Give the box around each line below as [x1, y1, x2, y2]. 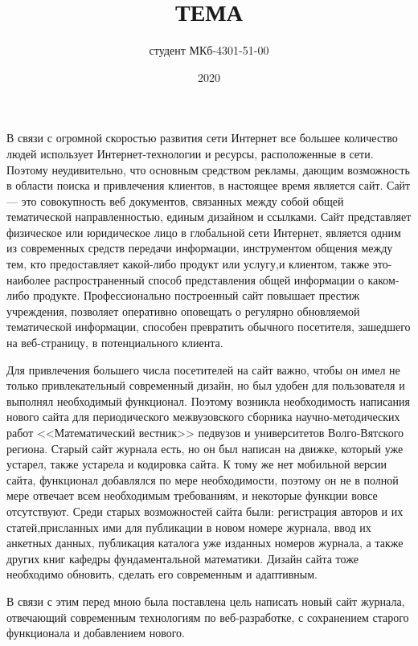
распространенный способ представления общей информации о [54, 271, 364, 288]
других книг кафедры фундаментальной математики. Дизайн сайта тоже [6, 550, 359, 566]
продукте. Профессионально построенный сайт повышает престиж [33, 287, 360, 304]
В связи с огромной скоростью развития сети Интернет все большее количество [6, 129, 398, 146]
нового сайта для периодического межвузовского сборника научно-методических [6, 408, 400, 425]
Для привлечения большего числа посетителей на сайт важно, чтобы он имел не [6, 361, 400, 378]
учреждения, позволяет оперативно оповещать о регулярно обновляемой [6, 302, 360, 319]
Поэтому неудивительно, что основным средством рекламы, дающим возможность [6, 161, 410, 178]
